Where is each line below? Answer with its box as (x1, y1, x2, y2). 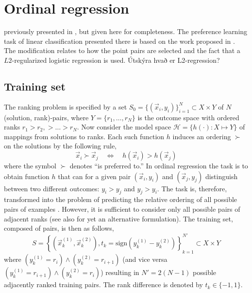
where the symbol (4, 161, 56, 171)
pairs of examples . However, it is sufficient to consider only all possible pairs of (4, 204, 240, 214)
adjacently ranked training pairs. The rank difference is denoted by (4, 279, 203, 290)
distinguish (205, 171, 238, 181)
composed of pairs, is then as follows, (4, 223, 114, 233)
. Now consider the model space (77, 122, 171, 132)
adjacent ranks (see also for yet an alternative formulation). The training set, (4, 213, 233, 223)
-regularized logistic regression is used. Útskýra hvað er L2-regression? (12, 55, 220, 65)
